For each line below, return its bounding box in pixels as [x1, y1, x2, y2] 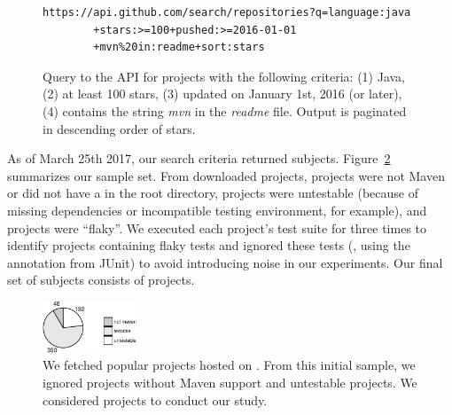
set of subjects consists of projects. [7, 270, 195, 289]
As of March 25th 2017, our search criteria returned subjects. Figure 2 [7, 149, 391, 168]
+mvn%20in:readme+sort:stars [93, 41, 265, 54]
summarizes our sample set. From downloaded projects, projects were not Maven [7, 166, 445, 184]
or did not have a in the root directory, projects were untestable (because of [7, 184, 419, 202]
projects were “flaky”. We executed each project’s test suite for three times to [7, 218, 427, 237]
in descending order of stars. [43, 119, 196, 137]
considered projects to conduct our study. [43, 390, 268, 409]
